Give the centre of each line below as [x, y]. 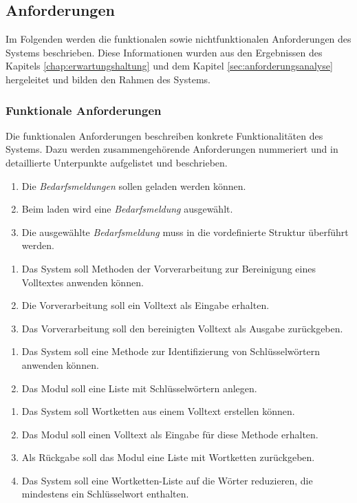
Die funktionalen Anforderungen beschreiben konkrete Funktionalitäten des [164, 135]
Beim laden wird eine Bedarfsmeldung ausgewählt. [127, 209]
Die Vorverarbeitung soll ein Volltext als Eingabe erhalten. [145, 305]
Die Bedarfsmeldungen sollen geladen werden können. [134, 185]
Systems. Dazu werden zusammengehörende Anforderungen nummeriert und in [172, 149]
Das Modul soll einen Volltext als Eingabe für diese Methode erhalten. [170, 434]
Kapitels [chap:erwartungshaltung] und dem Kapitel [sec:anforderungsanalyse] [169, 66]
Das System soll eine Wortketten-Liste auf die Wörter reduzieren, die [167, 480]
